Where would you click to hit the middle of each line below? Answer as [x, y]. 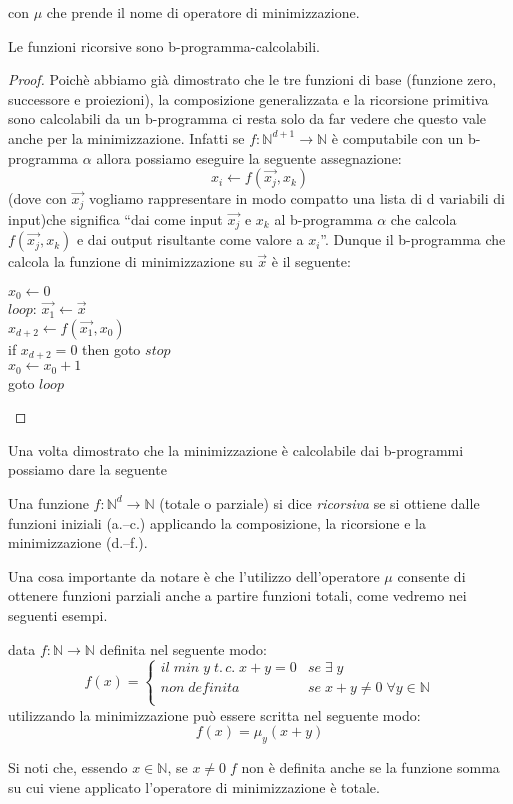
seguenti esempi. [58, 614]
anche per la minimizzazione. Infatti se [126, 137]
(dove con [37, 198]
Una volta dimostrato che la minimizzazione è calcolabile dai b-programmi [236, 449]
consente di [431, 575]
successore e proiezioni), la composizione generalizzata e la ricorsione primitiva [248, 98]
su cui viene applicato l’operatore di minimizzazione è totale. [194, 786]
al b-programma [323, 218]
